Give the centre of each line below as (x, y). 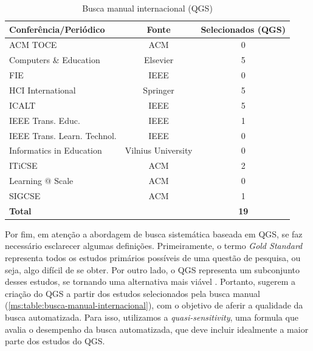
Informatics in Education (56, 150)
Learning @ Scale (41, 181)
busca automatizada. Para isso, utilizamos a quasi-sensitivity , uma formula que (152, 317)
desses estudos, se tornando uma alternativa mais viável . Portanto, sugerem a (150, 281)
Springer (159, 90)
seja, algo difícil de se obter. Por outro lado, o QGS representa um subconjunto (152, 269)
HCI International (43, 90)
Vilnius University (159, 150)
